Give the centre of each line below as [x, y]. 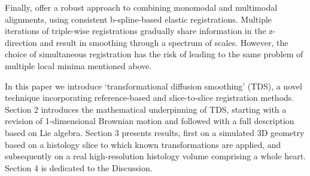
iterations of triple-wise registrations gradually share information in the [136, 31]
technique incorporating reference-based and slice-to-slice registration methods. [150, 98]
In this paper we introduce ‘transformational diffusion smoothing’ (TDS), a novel [154, 86]
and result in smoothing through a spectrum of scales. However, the [164, 42]
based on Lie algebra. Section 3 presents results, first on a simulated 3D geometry [155, 132]
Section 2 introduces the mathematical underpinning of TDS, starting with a [146, 109]
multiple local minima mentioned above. [78, 65]
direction [21, 42]
